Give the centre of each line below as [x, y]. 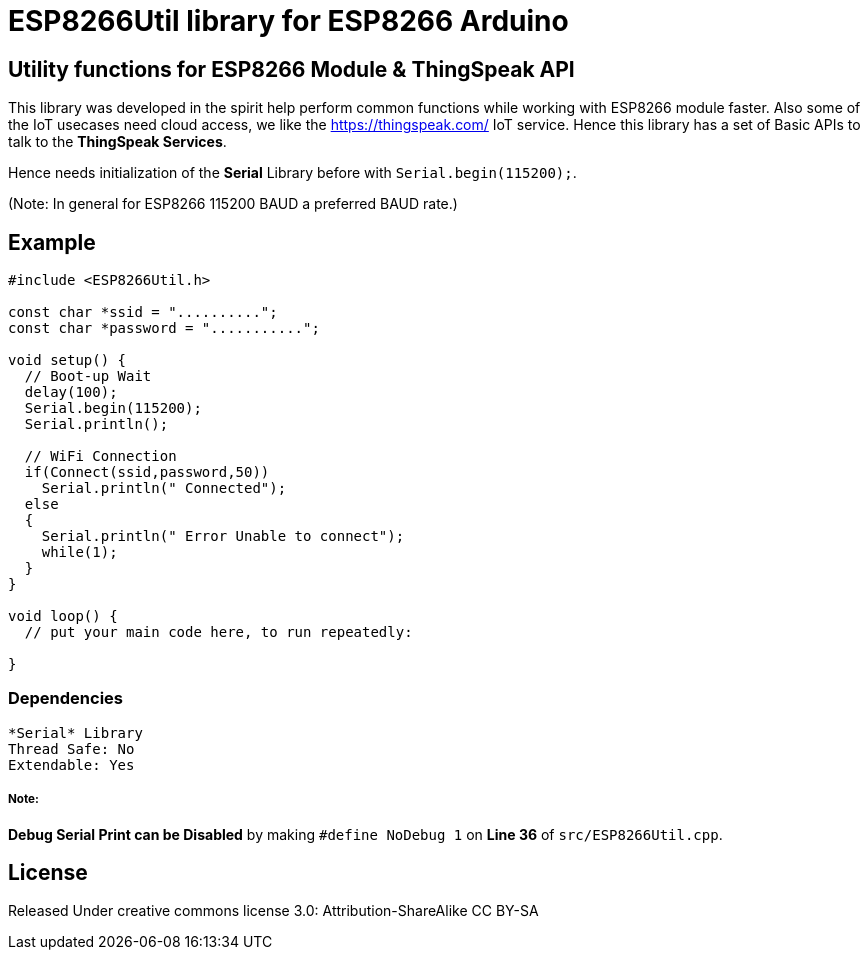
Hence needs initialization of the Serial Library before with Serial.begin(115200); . [292, 173]
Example [52, 242]
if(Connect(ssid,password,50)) [147, 472]
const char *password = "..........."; [164, 328]
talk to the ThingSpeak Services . [117, 142]
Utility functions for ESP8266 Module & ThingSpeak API [291, 69]
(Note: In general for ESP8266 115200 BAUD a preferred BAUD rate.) [233, 204]
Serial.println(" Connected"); [164, 488]
